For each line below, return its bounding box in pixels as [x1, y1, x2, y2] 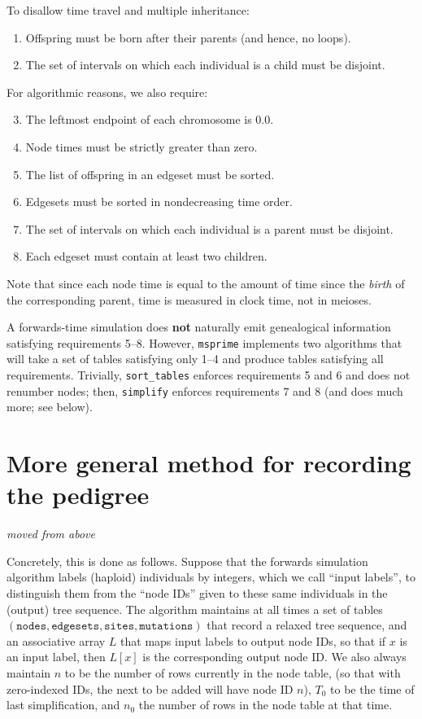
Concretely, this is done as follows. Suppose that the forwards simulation [7, 552, 368, 569]
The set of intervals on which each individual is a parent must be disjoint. [25, 220, 394, 237]
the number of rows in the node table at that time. [138, 696, 393, 713]
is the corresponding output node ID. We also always [142, 648, 407, 665]
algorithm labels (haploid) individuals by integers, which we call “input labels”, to [7, 568, 415, 585]
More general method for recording [7, 446, 411, 480]
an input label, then [7, 648, 106, 665]
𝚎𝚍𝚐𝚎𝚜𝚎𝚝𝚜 [51, 620, 100, 633]
